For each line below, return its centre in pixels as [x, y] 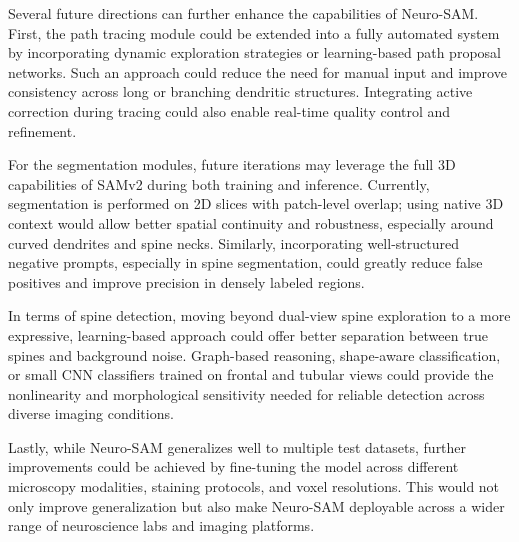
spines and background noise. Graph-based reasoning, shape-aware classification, [254, 354]
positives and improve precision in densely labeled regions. [186, 281]
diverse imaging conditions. [91, 413]
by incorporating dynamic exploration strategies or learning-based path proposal [254, 52]
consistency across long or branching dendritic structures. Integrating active [240, 91]
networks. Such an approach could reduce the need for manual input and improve [257, 71]
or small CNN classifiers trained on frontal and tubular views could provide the [251, 374]
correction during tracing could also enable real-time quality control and [229, 110]
